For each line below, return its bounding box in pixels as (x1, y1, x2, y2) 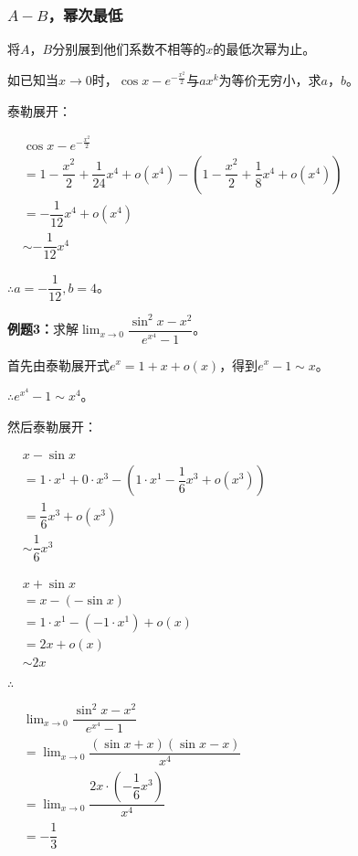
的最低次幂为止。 (213, 39, 316, 59)
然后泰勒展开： (7, 416, 97, 435)
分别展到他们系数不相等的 (52, 39, 206, 59)
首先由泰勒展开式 (7, 355, 110, 374)
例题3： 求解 (7, 319, 79, 338)
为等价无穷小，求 (218, 70, 321, 90)
